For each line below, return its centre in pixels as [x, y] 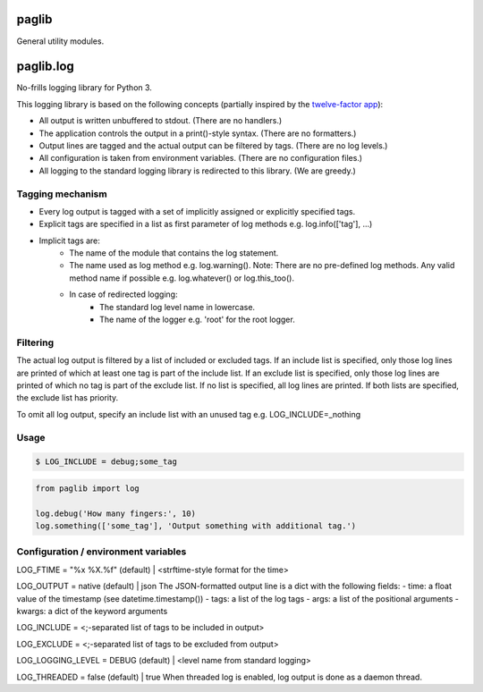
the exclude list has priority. [68, 398]
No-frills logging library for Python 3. [84, 88]
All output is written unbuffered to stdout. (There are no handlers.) [161, 121]
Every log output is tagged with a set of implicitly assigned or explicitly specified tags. [197, 211]
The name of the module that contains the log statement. [174, 253]
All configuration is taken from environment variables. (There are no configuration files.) [200, 158]
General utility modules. [60, 41]
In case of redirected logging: [123, 294]
